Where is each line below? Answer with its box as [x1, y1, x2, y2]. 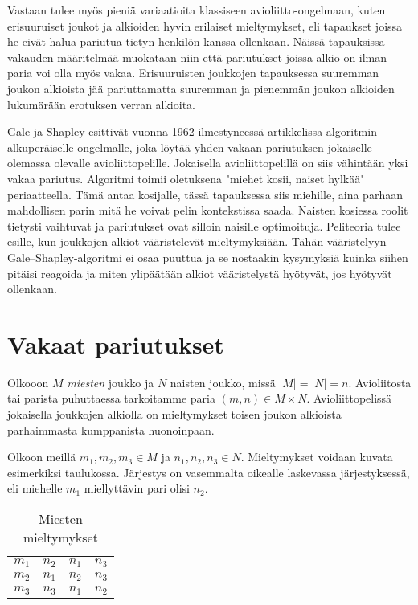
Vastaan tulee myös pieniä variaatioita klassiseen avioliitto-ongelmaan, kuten [7, 2, 386, 18]
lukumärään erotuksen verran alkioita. [7, 96, 195, 112]
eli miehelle [7, 480, 63, 497]
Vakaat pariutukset [7, 327, 224, 360]
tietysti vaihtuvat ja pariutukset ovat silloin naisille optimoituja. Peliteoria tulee [7, 217, 401, 234]
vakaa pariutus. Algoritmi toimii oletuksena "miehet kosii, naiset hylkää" [7, 170, 365, 186]
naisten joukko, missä [170, 374, 276, 390]
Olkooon [7, 374, 49, 390]
